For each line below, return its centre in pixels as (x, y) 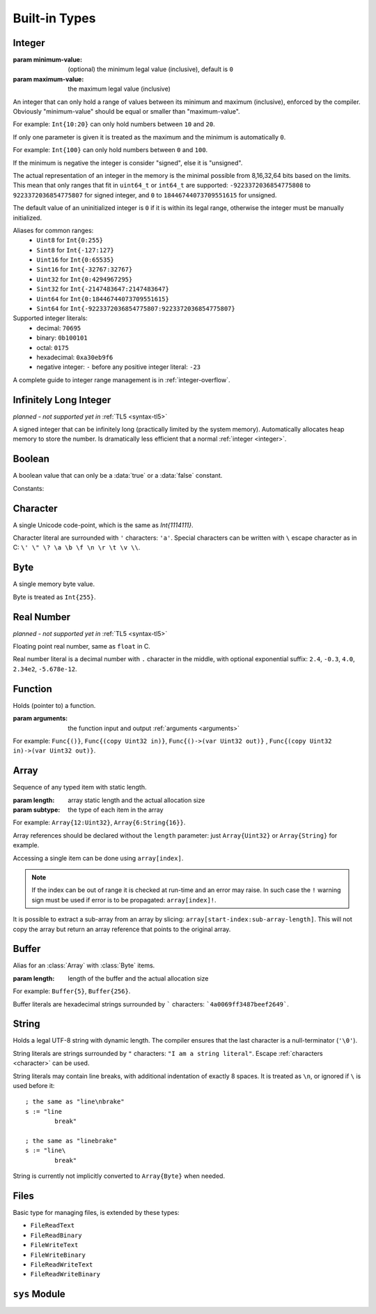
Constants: (29, 488)
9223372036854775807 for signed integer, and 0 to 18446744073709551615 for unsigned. (145, 195)
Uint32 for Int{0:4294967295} (85, 279)
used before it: (34, 1086)
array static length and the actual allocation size (136, 800)
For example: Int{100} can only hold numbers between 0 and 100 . (110, 150)
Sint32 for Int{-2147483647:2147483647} (103, 289)
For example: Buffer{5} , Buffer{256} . (72, 991)
